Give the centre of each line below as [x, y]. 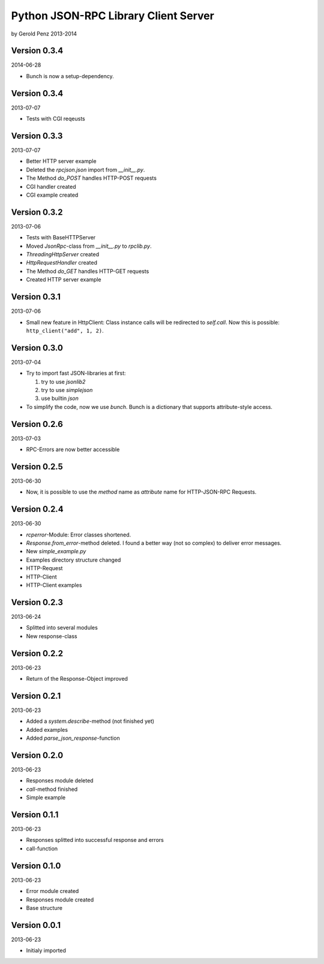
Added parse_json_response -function [73, 738]
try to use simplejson [67, 390]
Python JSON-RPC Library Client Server [112, 16]
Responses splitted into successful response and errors [95, 840]
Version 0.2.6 [37, 424]
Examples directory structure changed [73, 560]
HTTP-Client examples [54, 585]
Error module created [52, 891]
